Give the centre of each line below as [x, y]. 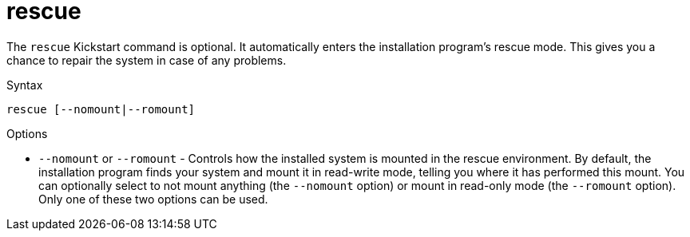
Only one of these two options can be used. [153, 199]
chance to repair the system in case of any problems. [147, 60]
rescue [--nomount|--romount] [101, 109]
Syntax [25, 85]
